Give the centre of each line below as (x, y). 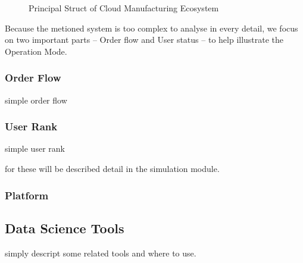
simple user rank (35, 148)
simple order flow (36, 100)
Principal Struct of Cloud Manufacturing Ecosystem (124, 8)
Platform (27, 195)
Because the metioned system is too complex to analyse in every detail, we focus (151, 28)
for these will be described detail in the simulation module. (112, 168)
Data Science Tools (65, 228)
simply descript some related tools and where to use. (101, 253)
